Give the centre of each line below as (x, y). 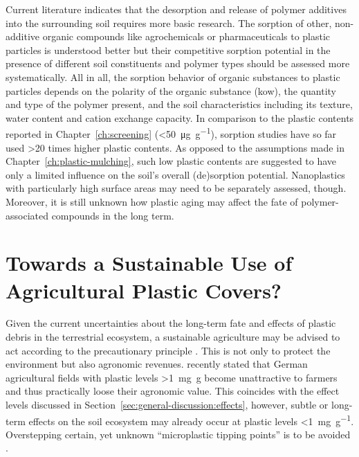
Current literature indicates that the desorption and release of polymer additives (176, 9)
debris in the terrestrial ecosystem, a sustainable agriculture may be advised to (173, 337)
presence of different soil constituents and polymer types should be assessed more (178, 63)
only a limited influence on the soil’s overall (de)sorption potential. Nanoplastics (175, 174)
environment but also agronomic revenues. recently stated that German (157, 364)
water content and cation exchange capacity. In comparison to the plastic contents (180, 117)
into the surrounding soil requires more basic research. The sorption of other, (169, 23)
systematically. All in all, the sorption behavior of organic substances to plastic (173, 77)
